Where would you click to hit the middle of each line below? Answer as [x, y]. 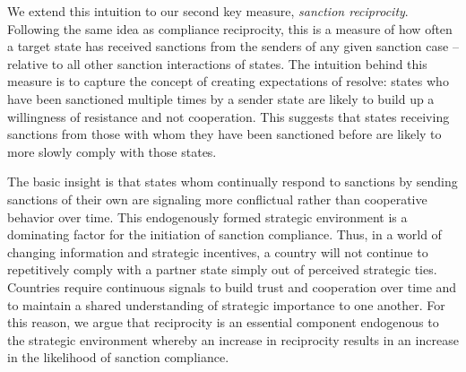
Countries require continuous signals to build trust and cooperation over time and [232, 286]
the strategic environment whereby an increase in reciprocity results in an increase [233, 339]
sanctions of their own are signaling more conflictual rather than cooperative [217, 199]
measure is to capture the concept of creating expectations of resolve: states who [228, 81]
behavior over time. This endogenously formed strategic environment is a [207, 216]
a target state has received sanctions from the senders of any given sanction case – [233, 46]
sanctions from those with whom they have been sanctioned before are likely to [224, 134]
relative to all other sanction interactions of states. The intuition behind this [217, 63]
